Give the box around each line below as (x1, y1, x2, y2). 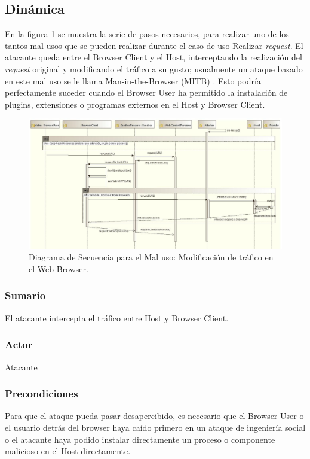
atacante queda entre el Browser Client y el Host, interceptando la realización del (5, 51, 302, 63)
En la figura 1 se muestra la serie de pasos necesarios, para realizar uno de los (5, 28, 289, 40)
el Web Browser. (29, 262, 88, 275)
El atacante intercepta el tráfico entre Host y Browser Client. (5, 311, 229, 324)
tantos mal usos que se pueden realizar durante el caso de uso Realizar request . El (5, 39, 303, 51)
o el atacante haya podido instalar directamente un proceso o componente (5, 433, 275, 445)
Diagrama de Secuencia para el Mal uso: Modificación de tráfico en (29, 251, 274, 263)
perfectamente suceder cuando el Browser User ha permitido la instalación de (5, 86, 288, 99)
